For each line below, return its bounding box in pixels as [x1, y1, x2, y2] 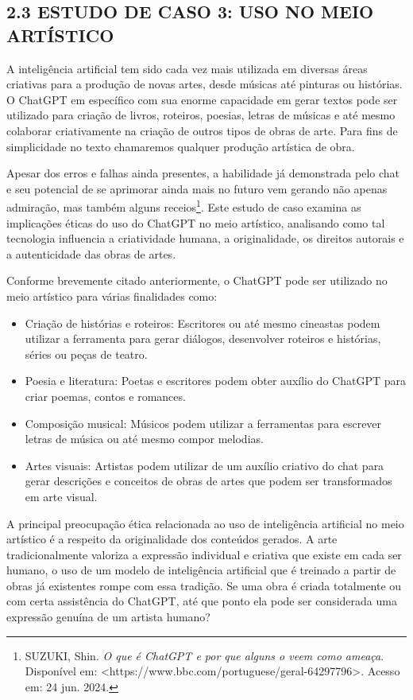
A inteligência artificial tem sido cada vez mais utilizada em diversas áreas [6, 60, 368, 76]
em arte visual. [25, 488, 98, 504]
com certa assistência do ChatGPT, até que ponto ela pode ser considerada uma [6, 593, 397, 609]
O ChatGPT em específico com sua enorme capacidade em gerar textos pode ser [6, 91, 398, 107]
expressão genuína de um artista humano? [6, 609, 210, 625]
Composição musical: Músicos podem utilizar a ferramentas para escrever [25, 414, 382, 431]
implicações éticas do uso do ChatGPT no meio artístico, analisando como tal [6, 214, 385, 231]
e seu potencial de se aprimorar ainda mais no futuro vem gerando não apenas [6, 180, 388, 196]
